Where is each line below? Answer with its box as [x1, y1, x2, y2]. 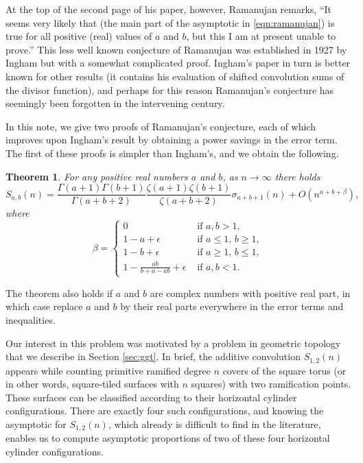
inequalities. [5, 312, 56, 327]
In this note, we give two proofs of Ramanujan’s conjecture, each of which [5, 119, 316, 133]
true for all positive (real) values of [5, 29, 152, 43]
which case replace [5, 299, 83, 313]
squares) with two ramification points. [191, 377, 351, 391]
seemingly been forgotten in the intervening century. [5, 96, 225, 110]
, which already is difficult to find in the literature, [108, 416, 321, 431]
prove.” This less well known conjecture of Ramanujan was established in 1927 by [5, 42, 347, 56]
